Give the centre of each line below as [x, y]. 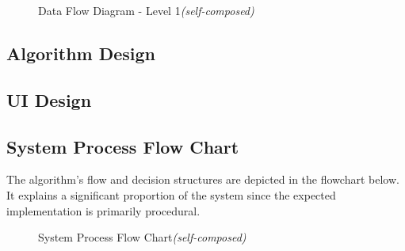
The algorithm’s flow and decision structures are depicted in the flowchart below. [203, 179]
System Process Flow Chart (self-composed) [142, 237]
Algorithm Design [81, 53]
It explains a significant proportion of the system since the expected [171, 194]
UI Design [49, 99]
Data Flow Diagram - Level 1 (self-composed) [146, 10]
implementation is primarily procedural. [103, 210]
